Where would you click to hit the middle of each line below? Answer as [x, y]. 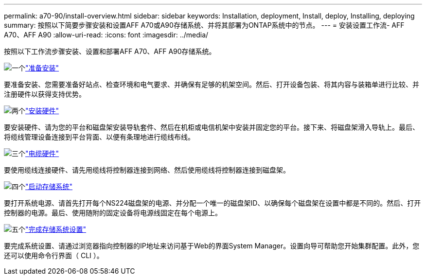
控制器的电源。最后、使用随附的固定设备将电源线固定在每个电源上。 [113, 213]
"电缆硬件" [42, 153]
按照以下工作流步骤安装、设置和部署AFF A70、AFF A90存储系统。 [110, 51]
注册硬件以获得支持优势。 [45, 94]
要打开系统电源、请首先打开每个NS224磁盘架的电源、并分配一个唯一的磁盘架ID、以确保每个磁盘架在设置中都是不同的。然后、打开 [213, 203]
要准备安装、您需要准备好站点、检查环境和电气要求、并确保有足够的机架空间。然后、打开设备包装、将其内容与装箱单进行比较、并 [212, 84]
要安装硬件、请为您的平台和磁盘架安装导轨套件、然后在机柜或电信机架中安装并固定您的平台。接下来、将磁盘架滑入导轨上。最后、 [212, 127]
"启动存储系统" [49, 186]
